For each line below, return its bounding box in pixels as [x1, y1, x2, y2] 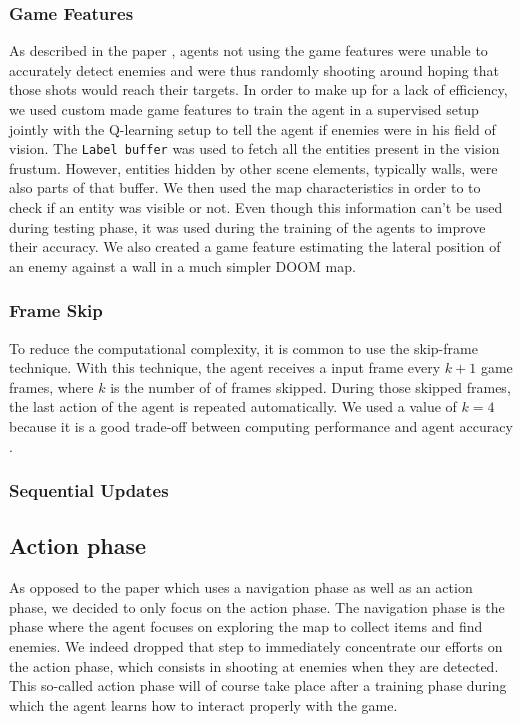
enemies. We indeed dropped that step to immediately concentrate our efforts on [9, 636, 503, 657]
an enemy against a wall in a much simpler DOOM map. [9, 255, 356, 276]
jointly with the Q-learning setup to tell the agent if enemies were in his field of [9, 118, 496, 139]
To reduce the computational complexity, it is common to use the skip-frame [9, 337, 478, 358]
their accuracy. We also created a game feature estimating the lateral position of [9, 236, 501, 257]
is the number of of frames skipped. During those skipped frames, [110, 376, 511, 397]
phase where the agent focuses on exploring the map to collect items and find [9, 616, 483, 637]
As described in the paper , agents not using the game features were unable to [9, 40, 488, 61]
